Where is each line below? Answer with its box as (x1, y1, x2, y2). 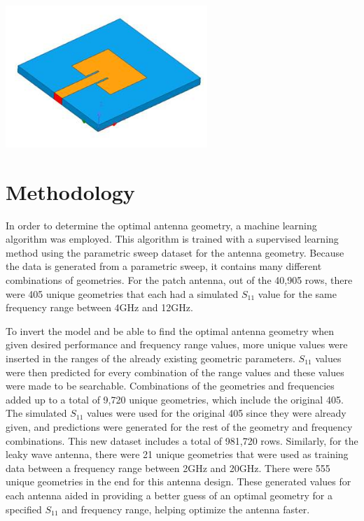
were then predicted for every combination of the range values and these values (6, 364, 344, 379)
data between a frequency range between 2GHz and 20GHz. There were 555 (6, 460, 330, 475)
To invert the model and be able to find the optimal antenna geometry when (6, 323, 335, 338)
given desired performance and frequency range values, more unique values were (6, 337, 348, 352)
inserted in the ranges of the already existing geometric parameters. (6, 351, 295, 365)
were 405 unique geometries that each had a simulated (6, 286, 239, 301)
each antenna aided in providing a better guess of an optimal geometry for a (6, 487, 332, 502)
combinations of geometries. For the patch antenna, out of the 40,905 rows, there (6, 273, 353, 287)
